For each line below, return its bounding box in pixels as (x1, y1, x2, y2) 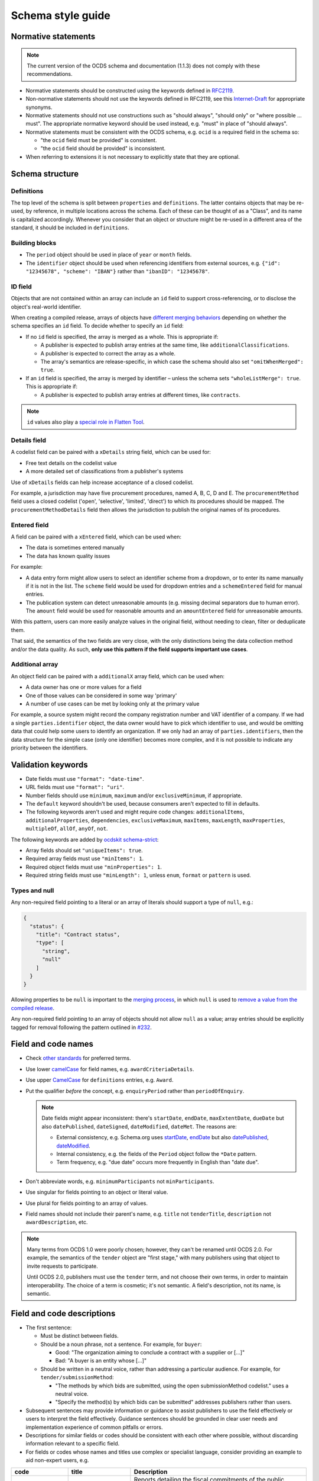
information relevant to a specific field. (25, 1440, 120, 1447)
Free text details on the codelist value (25, 459, 118, 466)
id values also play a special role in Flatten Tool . (27, 418, 145, 426)
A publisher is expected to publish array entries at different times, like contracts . (40, 391, 240, 398)
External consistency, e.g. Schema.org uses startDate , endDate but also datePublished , (56, 1134, 269, 1141)
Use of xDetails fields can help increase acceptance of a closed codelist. (11, 479, 194, 486)
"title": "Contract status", (35, 931, 121, 938)
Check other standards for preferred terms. (25, 1054, 131, 1062)
